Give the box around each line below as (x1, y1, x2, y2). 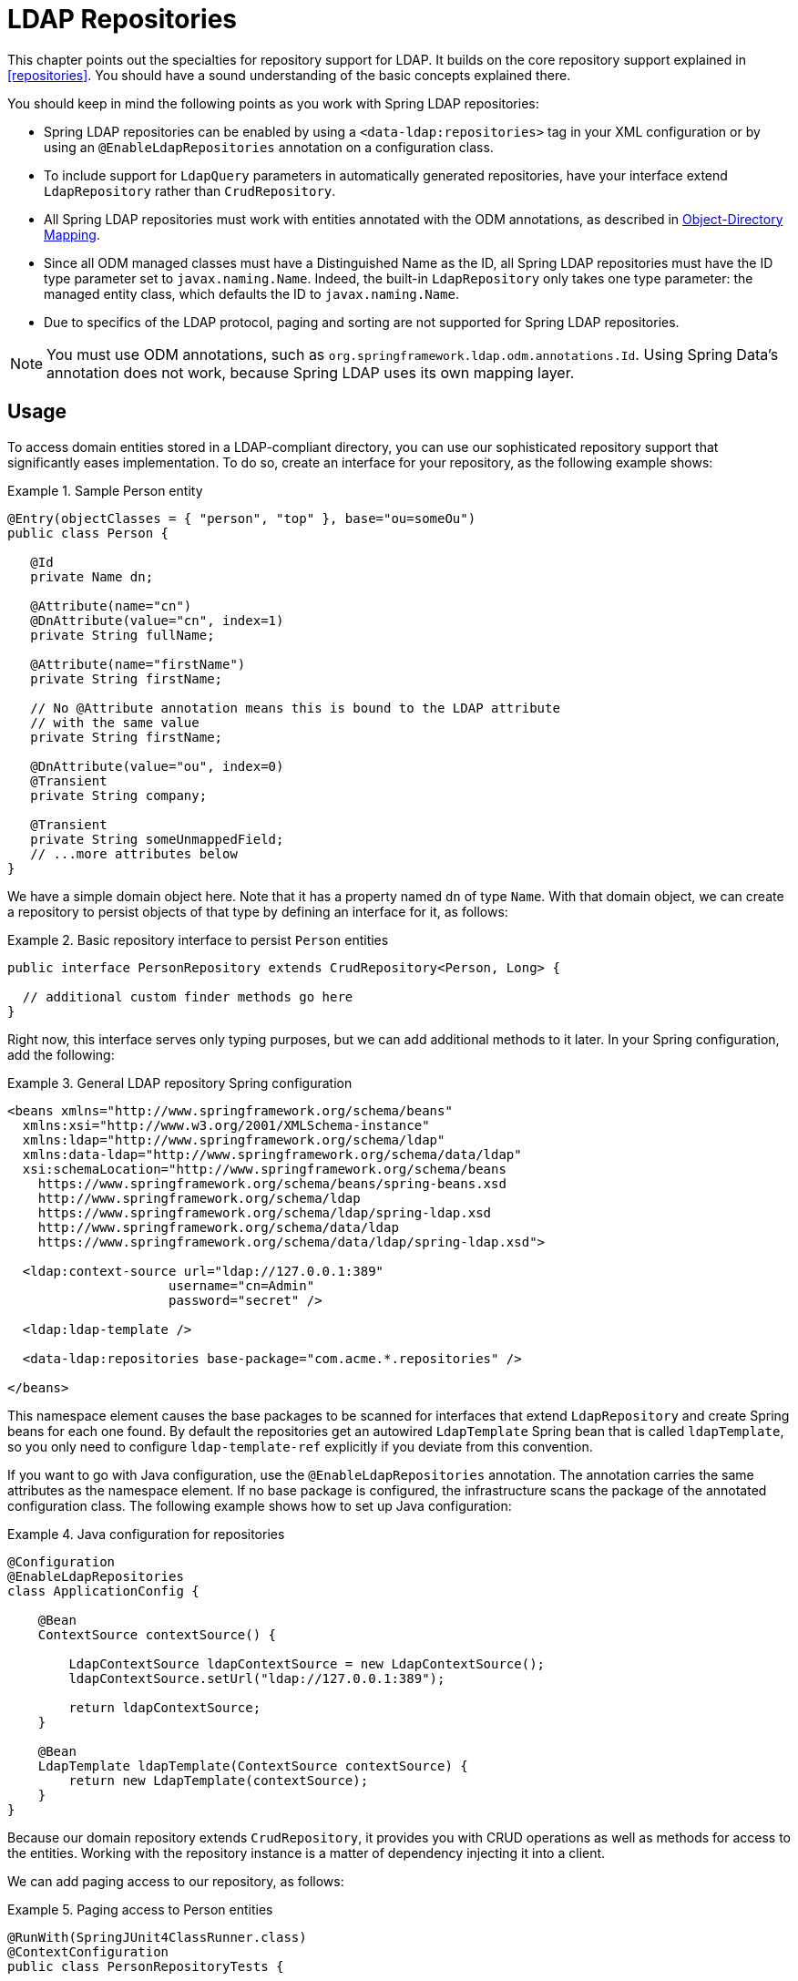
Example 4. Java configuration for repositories (7, 1525, 285, 1542)
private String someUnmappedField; (30, 831, 284, 847)
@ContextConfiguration (7, 1944, 169, 1959)
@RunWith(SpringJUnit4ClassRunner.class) (7, 1929, 307, 1945)
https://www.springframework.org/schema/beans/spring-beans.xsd (37, 1175, 506, 1191)
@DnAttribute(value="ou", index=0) (30, 758, 284, 774)
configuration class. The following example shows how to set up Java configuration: (7, 1497, 512, 1514)
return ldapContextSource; (68, 1699, 261, 1715)
